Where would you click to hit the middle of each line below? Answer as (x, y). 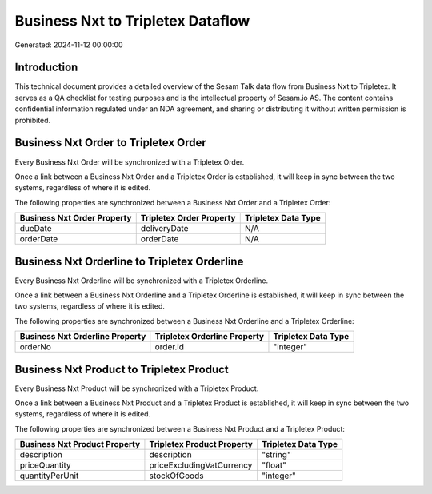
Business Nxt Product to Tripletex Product (122, 369)
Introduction (46, 68)
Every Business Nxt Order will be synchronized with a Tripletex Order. (130, 162)
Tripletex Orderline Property (209, 337)
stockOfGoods (176, 476)
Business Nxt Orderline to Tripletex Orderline (129, 261)
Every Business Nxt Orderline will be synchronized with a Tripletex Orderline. (141, 281)
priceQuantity (45, 465)
